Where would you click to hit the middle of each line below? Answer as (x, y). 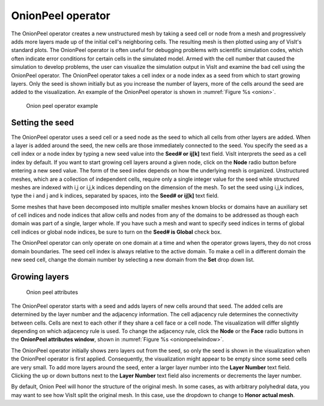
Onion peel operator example (62, 105)
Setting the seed (43, 123)
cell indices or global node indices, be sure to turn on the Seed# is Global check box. (116, 232)
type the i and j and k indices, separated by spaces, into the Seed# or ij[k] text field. (115, 196)
